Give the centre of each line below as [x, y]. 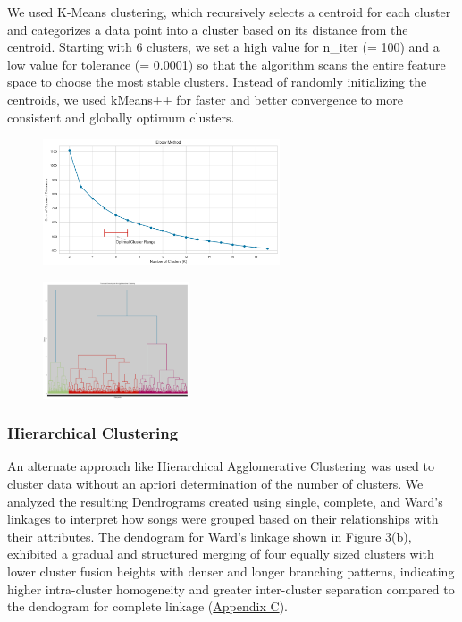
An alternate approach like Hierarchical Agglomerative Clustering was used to [221, 466]
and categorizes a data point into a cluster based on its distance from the [208, 29]
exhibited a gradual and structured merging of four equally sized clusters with [221, 554]
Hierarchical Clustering [93, 433]
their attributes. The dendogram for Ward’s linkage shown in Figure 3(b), [210, 536]
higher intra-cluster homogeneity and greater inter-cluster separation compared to [231, 588]
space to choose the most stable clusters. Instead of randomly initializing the [217, 82]
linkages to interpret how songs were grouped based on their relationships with [223, 519]
